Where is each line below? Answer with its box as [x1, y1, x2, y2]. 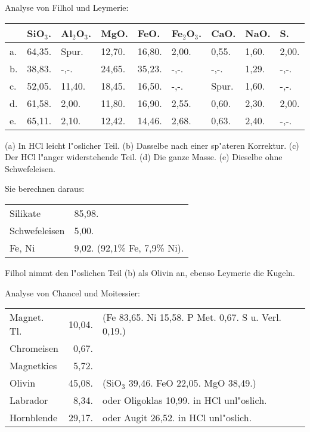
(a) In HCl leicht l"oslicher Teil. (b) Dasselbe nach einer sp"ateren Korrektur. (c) [5, 139, 299, 151]
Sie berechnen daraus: [5, 182, 85, 195]
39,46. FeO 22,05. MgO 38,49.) [128, 376, 256, 390]
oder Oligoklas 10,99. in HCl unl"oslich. [102, 393, 267, 408]
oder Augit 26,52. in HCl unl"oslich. [102, 410, 252, 425]
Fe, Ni [10, 240, 35, 255]
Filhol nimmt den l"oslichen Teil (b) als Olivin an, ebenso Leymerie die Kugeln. [5, 266, 295, 278]
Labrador [10, 393, 48, 408]
